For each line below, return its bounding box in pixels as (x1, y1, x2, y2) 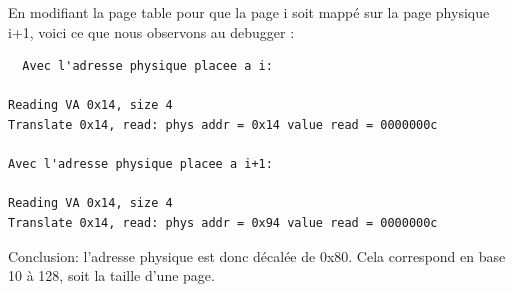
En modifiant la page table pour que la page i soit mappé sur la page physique (8, 2, 490, 22)
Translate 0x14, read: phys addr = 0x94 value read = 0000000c (8, 215, 438, 230)
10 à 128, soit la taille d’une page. (8, 265, 215, 286)
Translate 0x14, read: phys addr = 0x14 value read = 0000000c (8, 117, 438, 132)
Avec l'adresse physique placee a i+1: (8, 157, 273, 172)
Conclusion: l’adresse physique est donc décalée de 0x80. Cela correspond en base (8, 245, 506, 266)
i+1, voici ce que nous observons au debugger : (8, 21, 295, 42)
